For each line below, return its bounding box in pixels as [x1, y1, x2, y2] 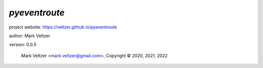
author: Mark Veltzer [9, 33, 51, 39]
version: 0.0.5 [9, 41, 37, 48]
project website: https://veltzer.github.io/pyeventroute [9, 24, 117, 30]
